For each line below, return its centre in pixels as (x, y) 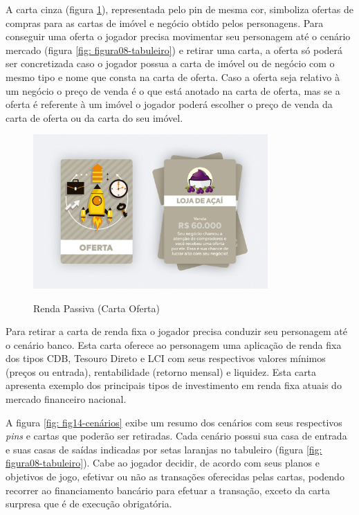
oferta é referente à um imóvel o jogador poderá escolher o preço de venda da (169, 104)
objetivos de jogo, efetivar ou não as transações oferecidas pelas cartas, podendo (175, 477)
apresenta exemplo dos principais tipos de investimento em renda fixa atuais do (174, 385)
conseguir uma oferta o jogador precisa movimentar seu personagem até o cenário (178, 36)
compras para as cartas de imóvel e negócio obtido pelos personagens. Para (165, 22)
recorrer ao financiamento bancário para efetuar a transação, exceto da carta (168, 490)
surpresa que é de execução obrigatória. (89, 504)
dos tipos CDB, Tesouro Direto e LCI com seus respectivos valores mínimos (166, 358)
